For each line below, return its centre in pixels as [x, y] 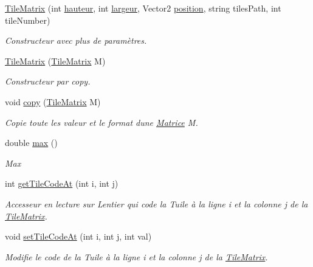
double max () [31, 143]
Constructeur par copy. [48, 81]
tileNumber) [28, 20]
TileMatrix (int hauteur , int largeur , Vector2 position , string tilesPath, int [143, 8]
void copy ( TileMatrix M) [53, 101]
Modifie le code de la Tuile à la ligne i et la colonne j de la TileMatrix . [136, 256]
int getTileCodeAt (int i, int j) [62, 183]
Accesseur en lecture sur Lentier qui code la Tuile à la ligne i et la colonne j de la [156, 203]
